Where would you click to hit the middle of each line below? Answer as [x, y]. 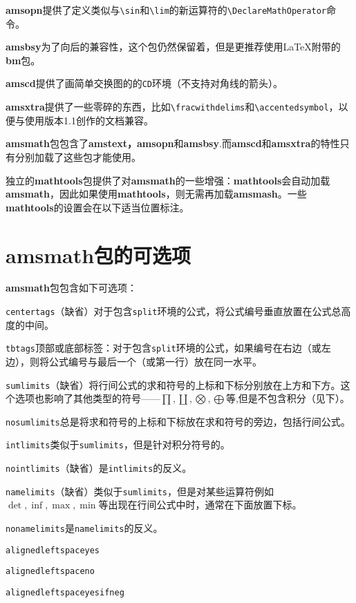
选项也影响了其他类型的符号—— [87, 398]
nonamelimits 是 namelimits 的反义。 [84, 528]
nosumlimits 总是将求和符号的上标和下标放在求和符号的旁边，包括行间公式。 [178, 421]
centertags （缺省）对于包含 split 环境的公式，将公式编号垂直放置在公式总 [174, 311]
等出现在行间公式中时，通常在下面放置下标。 [200, 505]
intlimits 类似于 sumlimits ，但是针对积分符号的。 [118, 444]
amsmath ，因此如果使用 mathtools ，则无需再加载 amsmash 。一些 [156, 194]
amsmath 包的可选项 [99, 255]
